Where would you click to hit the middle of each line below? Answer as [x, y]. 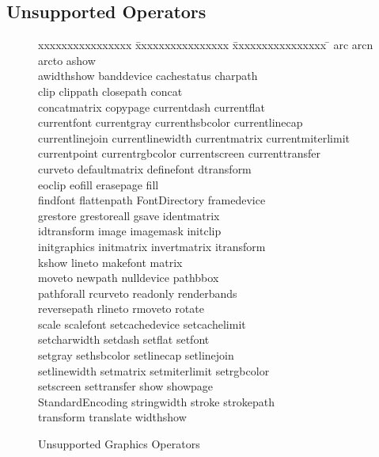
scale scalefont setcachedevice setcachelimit [142, 324]
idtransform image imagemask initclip [130, 231]
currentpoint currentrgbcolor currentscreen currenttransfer [179, 153]
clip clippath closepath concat [110, 91]
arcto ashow [67, 60]
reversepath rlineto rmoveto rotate [121, 308]
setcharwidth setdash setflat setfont [124, 339]
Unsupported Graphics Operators [119, 444]
